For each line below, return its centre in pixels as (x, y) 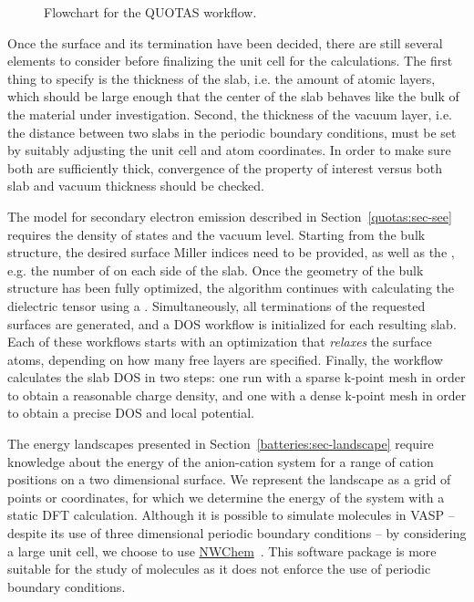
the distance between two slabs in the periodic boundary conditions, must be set (232, 132)
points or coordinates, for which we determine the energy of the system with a (226, 497)
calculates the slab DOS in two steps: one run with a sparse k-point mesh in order (237, 377)
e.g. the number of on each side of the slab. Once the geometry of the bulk (216, 270)
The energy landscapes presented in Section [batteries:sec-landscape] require (221, 444)
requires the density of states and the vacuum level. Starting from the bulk (216, 234)
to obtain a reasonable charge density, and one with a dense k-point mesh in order (237, 394)
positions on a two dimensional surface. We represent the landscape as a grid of (229, 479)
